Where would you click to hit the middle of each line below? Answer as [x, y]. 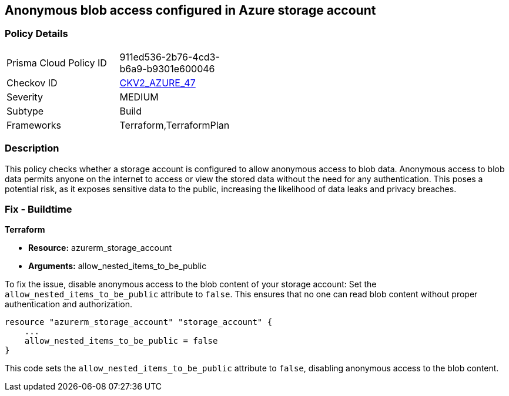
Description [32, 148]
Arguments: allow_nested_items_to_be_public [118, 266]
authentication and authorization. [69, 304]
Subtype [25, 111]
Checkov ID [32, 83]
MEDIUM [139, 97]
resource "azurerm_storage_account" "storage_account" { [139, 322]
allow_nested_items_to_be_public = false [121, 341]
